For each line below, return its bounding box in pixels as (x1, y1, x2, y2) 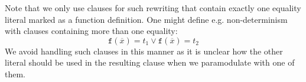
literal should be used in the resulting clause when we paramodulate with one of (5, 56, 295, 69)
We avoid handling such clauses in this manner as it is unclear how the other (5, 45, 283, 57)
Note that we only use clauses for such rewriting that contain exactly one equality (5, 2, 301, 13)
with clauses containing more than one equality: (5, 25, 178, 37)
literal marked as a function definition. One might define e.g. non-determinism (5, 13, 288, 25)
